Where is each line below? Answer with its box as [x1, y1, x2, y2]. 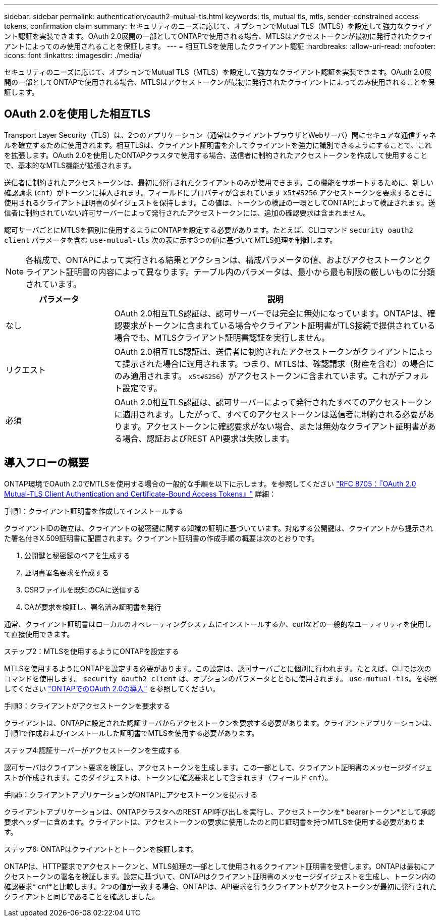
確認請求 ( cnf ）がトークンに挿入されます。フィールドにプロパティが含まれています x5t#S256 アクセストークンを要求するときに [4, 188, 432, 197]
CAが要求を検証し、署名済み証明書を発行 [24, 602, 161, 611]
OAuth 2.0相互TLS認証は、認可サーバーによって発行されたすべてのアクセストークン [114, 397, 432, 407]
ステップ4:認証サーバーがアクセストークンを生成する [4, 745, 180, 754]
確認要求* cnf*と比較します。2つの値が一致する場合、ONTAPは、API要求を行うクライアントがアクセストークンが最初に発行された [4, 882, 437, 891]
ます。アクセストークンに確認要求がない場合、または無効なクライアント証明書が [122, 421, 428, 431]
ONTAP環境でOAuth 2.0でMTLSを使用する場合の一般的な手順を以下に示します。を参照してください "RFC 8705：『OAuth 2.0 [4, 479, 416, 488]
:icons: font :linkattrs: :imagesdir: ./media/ [4, 51, 142, 60]
